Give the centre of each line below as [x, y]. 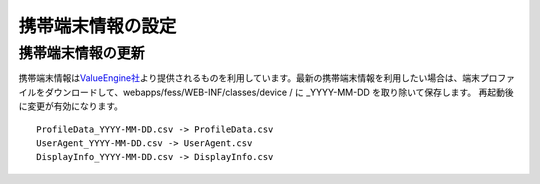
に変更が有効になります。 [71, 106]
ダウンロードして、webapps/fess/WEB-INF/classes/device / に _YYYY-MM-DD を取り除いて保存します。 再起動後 [279, 92]
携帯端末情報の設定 [97, 26]
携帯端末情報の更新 [81, 53]
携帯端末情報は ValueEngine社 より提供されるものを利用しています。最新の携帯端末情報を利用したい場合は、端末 [249, 78]
